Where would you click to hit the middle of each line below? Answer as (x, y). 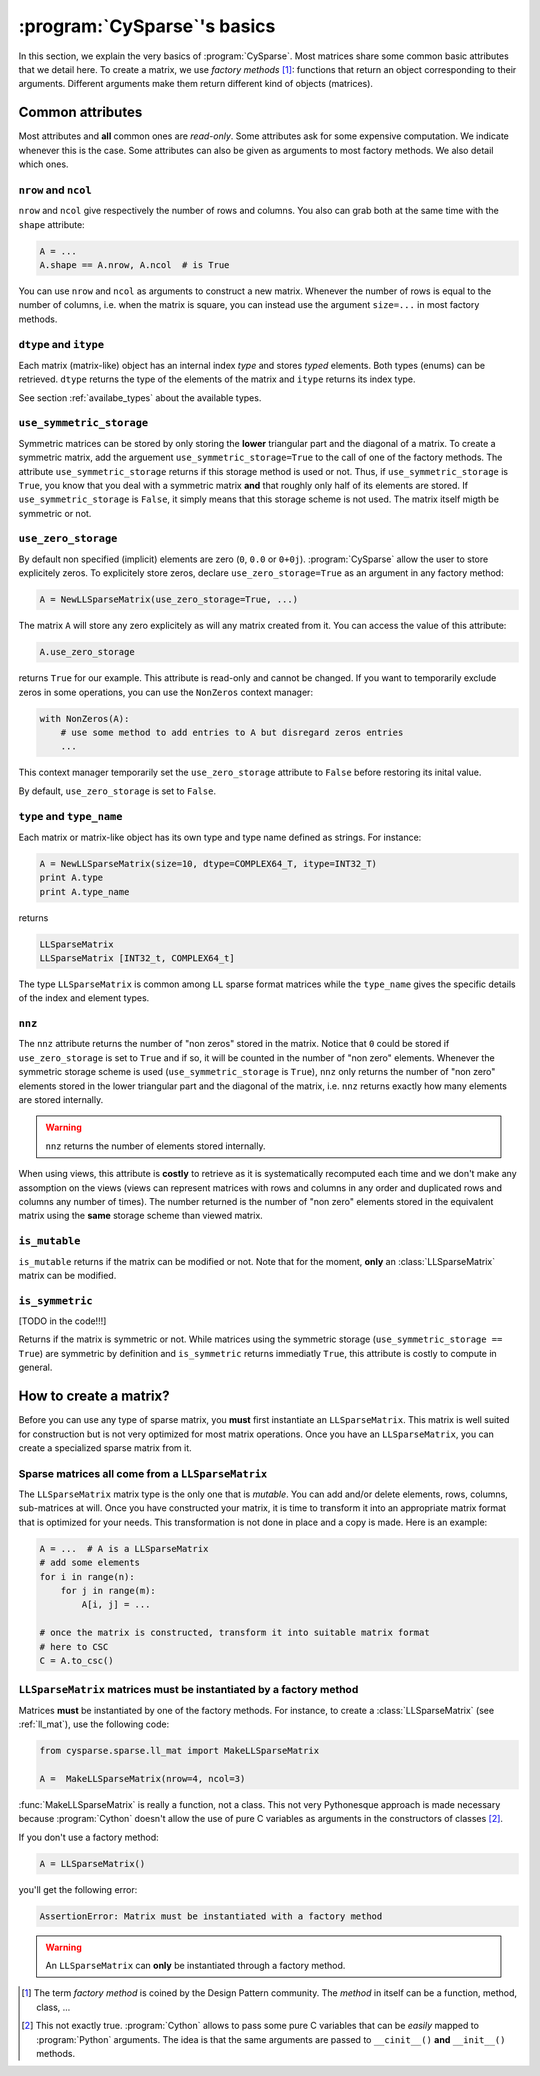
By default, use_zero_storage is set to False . (117, 791)
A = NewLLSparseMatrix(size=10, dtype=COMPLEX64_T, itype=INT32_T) (208, 863)
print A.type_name (84, 891)
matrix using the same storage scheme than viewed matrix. (141, 1216)
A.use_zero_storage (87, 652)
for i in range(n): (87, 1576)
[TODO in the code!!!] (62, 1321)
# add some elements (89, 1563)
